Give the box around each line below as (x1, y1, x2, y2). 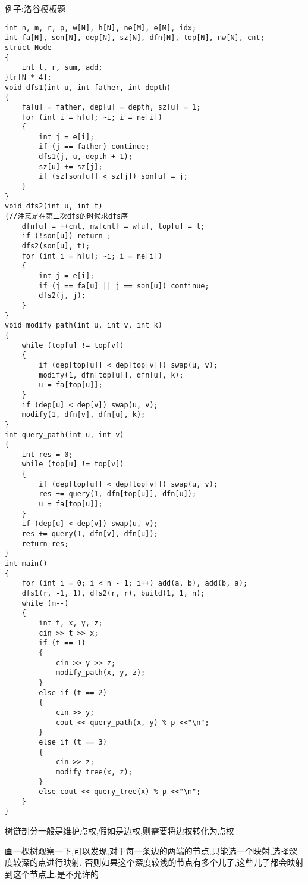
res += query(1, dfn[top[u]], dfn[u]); (39, 490, 197, 499)
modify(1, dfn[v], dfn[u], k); (21, 410, 146, 419)
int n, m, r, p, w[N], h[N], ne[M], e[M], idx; (5, 23, 197, 32)
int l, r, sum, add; (21, 63, 103, 72)
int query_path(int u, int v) (5, 430, 124, 439)
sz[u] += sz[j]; (39, 162, 103, 171)
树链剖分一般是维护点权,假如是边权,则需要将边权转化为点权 (5, 824, 234, 837)
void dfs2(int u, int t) (5, 202, 103, 211)
